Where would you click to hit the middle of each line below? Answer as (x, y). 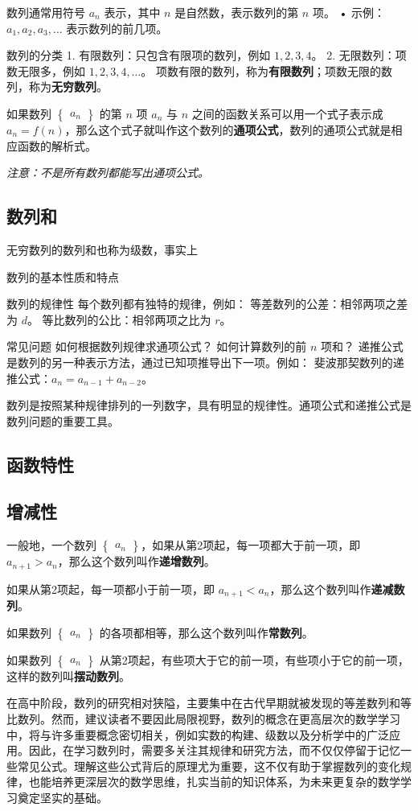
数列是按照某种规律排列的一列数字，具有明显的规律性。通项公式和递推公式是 (209, 405)
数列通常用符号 (46, 12)
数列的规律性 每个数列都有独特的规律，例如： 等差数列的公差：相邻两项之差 (207, 304)
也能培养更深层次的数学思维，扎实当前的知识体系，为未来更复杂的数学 (214, 782)
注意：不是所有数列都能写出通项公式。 (108, 173)
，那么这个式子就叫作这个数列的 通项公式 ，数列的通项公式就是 (228, 129)
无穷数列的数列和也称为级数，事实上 (102, 249)
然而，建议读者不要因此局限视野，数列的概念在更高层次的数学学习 (225, 718)
